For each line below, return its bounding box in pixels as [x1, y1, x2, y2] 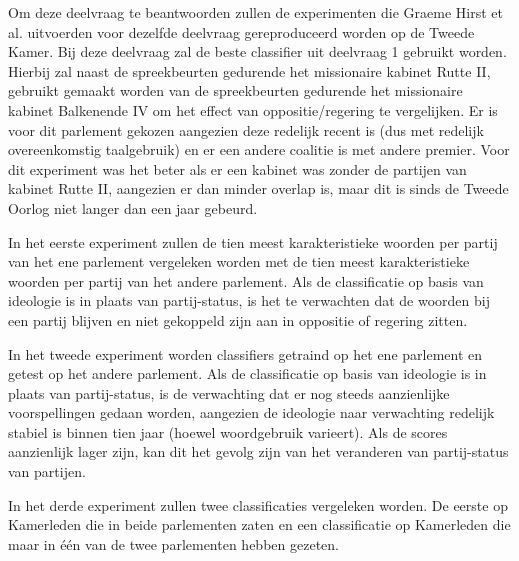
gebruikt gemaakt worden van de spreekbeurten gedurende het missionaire [8, 80, 463, 101]
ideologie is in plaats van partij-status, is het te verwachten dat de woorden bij [8, 290, 490, 311]
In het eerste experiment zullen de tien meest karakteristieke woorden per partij [8, 231, 498, 252]
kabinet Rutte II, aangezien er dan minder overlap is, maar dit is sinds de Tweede [8, 178, 509, 199]
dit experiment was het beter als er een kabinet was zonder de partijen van [8, 158, 467, 179]
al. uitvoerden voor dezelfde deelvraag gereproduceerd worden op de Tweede [8, 21, 475, 42]
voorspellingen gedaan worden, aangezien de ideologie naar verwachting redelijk [8, 402, 495, 423]
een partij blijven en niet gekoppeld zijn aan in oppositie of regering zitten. [8, 309, 468, 330]
